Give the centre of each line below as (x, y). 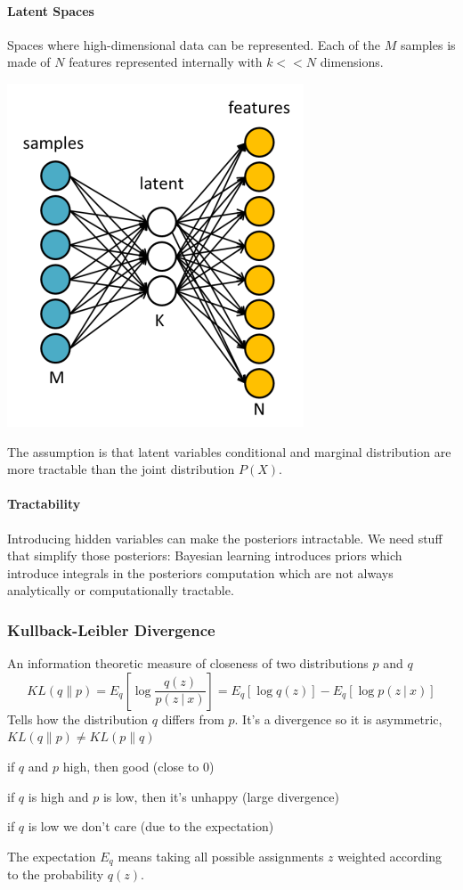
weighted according (390, 856)
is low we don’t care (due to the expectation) (151, 826)
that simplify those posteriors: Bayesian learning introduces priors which (205, 555)
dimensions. (352, 62)
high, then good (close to (131, 766)
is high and (58, 796)
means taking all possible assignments (221, 856)
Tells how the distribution (78, 719)
